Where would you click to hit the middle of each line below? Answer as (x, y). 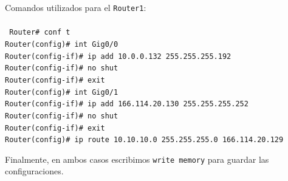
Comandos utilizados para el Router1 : (76, 7)
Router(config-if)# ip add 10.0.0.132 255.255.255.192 (118, 56)
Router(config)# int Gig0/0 (62, 44)
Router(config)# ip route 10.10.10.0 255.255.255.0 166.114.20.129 (144, 140)
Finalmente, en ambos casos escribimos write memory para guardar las (137, 159)
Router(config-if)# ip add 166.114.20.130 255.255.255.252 (127, 104)
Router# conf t (40, 32)
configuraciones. (34, 171)
